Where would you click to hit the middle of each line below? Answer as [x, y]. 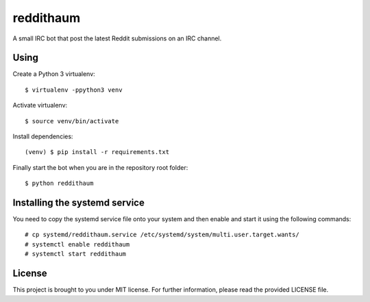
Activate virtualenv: [40, 105]
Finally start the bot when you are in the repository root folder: [100, 167]
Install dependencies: [43, 136]
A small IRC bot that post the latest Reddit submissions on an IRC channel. [117, 38]
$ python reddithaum [59, 184]
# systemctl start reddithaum [76, 254]
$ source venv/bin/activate [72, 121]
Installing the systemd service [79, 203]
